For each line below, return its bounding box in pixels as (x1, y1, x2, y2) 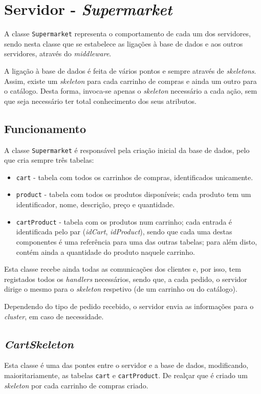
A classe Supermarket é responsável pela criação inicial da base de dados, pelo (4, 144, 250, 155)
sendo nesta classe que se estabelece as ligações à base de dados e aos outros (4, 38, 243, 49)
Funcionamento (4, 120, 86, 136)
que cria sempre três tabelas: (4, 155, 94, 165)
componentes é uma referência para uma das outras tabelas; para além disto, (16, 236, 257, 247)
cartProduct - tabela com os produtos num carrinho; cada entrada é (16, 216, 232, 227)
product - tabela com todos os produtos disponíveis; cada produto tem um (16, 189, 251, 200)
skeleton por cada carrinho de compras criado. (4, 380, 148, 390)
